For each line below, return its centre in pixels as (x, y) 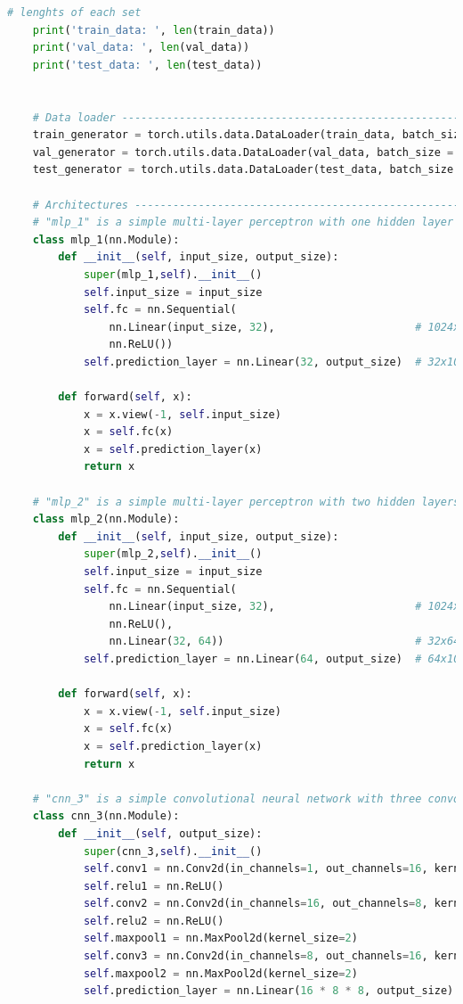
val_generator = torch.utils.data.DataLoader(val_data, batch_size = (243, 152)
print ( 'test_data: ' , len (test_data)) (147, 65)
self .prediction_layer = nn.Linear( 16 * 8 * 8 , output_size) (268, 991)
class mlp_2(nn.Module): (106, 519)
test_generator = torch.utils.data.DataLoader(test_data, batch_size (243, 170)
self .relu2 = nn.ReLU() (154, 921)
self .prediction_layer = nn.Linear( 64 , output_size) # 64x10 (272, 658)
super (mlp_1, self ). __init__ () (173, 274)
